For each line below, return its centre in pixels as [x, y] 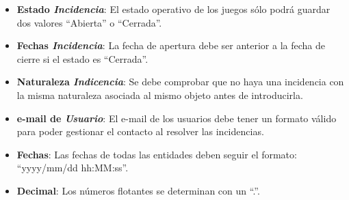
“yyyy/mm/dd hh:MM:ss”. [73, 168]
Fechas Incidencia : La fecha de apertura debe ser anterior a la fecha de [171, 45]
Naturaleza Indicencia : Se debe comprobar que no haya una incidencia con [180, 82]
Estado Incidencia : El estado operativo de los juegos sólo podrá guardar [173, 9]
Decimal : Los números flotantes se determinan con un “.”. [138, 190]
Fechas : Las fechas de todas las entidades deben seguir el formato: [157, 154]
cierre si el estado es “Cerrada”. [82, 58]
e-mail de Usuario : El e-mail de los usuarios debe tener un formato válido [177, 118]
